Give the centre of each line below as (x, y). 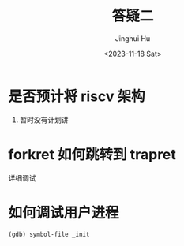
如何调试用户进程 (64, 212)
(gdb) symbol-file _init (49, 234)
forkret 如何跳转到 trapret (92, 154)
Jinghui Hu (133, 38)
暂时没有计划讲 (44, 120)
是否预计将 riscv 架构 (77, 96)
